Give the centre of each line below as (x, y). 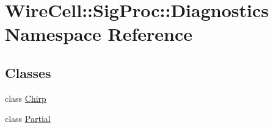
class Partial (28, 119)
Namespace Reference (99, 34)
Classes (28, 72)
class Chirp (26, 98)
